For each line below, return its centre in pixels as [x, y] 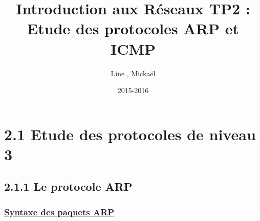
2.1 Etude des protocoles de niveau [130, 134]
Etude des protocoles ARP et [133, 28]
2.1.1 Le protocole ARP [68, 186]
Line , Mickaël [133, 73]
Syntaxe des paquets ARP [59, 212]
